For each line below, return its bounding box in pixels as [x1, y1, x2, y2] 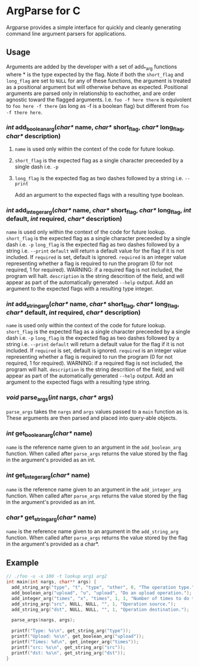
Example [6, 557, 39, 567]
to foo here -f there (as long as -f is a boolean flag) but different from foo [6, 102, 189, 109]
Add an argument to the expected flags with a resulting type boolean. [14, 192, 185, 199]
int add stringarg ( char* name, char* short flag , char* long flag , [6, 299, 179, 309]
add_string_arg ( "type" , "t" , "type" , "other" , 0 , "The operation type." [11, 585, 195, 591]
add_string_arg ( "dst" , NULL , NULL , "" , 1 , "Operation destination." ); [11, 607, 190, 612]
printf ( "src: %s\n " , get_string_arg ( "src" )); [11, 644, 126, 650]
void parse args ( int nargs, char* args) [6, 393, 114, 403]
